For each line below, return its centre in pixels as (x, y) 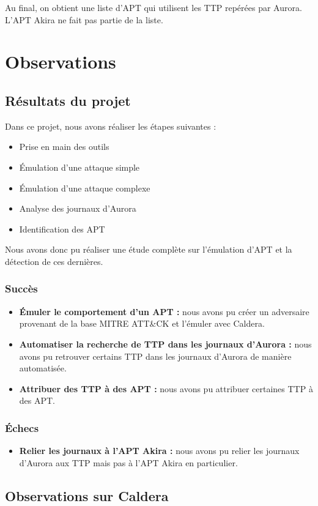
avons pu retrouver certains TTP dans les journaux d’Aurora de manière (155, 356)
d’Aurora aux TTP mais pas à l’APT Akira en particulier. (128, 462)
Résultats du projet (68, 100)
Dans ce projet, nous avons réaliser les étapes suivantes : (111, 126)
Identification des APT (62, 229)
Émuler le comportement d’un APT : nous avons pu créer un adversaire (164, 311)
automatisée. (43, 368)
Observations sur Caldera (87, 495)
